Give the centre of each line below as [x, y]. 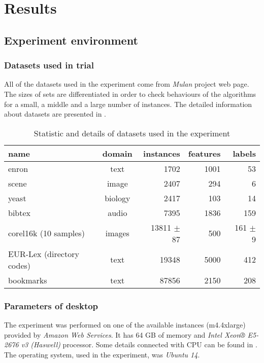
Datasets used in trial [49, 65]
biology [118, 198]
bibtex [20, 212]
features [204, 153]
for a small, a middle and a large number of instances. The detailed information [128, 104]
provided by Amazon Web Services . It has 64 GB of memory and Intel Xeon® [125, 334]
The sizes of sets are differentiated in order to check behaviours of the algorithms [130, 94]
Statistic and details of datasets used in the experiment [132, 133]
